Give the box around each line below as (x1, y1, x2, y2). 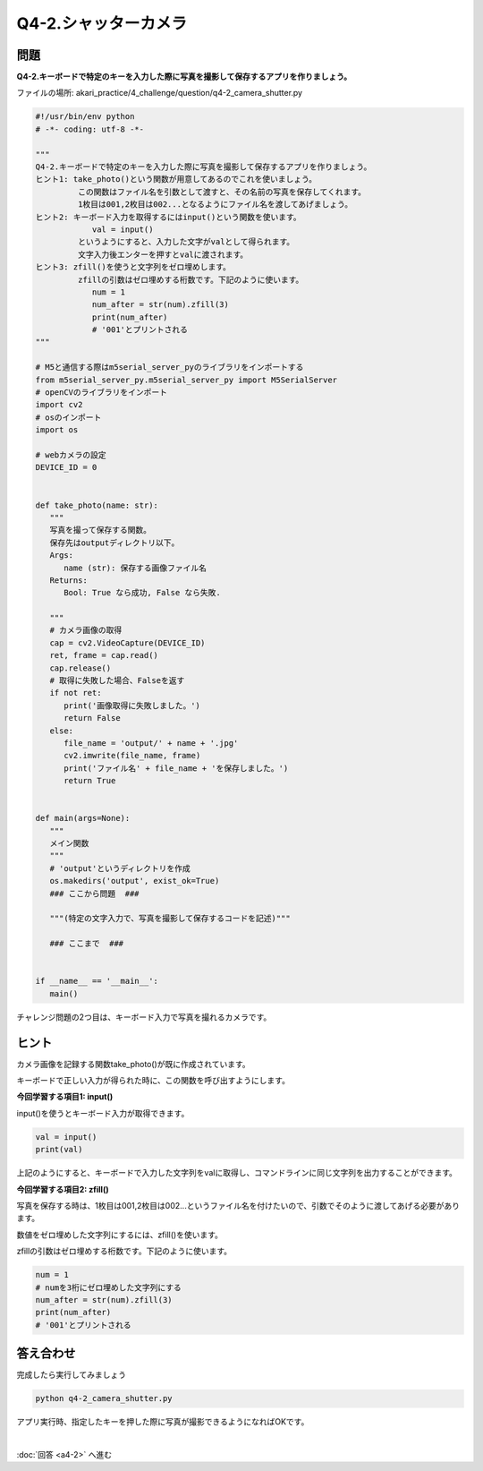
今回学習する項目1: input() (16, 1091, 114, 1102)
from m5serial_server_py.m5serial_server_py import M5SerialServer (35, 374, 338, 385)
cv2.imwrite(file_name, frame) (64, 750, 201, 761)
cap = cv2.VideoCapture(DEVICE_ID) (49, 637, 206, 648)
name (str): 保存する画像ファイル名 (64, 562, 208, 573)
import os (35, 425, 79, 435)
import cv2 (35, 399, 83, 410)
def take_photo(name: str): (35, 500, 158, 510)
